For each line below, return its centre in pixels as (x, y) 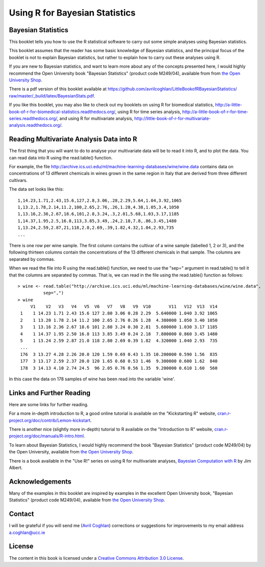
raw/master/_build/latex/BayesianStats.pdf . (52, 96)
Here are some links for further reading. (49, 404)
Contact (21, 514)
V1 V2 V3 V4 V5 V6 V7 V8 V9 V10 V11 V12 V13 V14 (124, 307)
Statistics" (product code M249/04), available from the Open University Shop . (87, 500)
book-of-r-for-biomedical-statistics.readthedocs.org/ (62, 112)
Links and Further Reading (50, 393)
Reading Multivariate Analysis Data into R (73, 139)
